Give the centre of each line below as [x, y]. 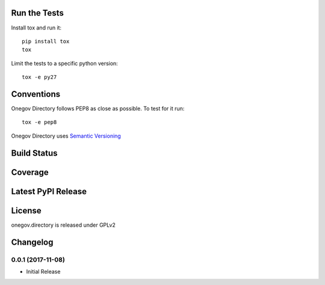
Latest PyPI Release [49, 192]
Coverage [30, 172]
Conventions [36, 94]
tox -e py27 [39, 77]
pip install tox [46, 41]
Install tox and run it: [36, 28]
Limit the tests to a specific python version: [65, 63]
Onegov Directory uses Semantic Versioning [66, 136]
